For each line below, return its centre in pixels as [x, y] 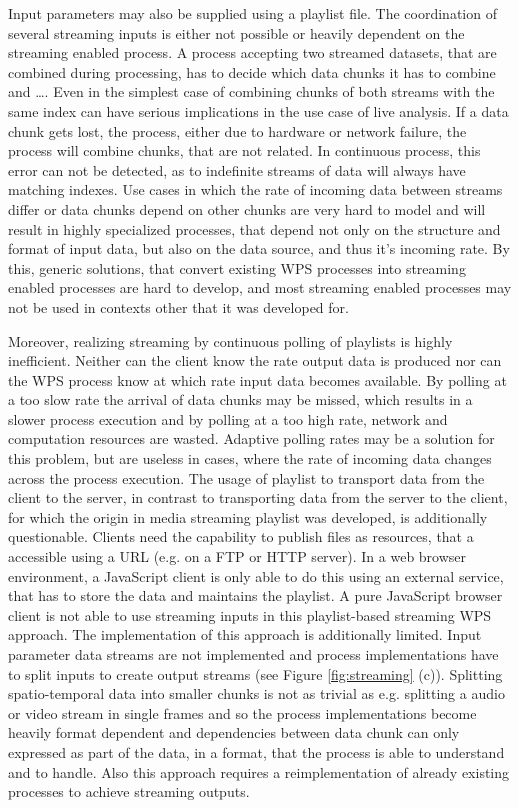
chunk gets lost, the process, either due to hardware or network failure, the [237, 130]
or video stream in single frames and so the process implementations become [242, 712]
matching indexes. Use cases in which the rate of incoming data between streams [255, 189]
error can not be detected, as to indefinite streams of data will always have [237, 169]
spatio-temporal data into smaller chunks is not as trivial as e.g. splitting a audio [256, 693]
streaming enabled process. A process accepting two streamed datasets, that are [252, 52]
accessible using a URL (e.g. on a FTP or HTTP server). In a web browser [237, 556]
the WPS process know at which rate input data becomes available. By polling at [257, 379]
